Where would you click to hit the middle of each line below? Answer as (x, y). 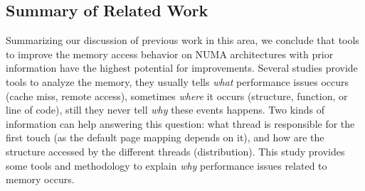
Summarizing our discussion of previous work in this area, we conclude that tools (182, 40)
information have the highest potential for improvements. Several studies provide (182, 68)
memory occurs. (40, 179)
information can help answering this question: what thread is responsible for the (180, 123)
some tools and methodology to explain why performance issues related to (166, 165)
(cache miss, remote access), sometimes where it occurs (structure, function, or (177, 95)
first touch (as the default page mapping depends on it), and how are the (165, 137)
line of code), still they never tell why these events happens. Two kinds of (165, 110)
